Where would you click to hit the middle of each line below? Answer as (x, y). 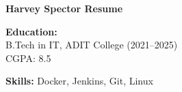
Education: (31, 31)
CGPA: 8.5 (28, 58)
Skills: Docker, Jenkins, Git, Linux (79, 81)
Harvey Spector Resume (64, 8)
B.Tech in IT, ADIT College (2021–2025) (92, 45)
